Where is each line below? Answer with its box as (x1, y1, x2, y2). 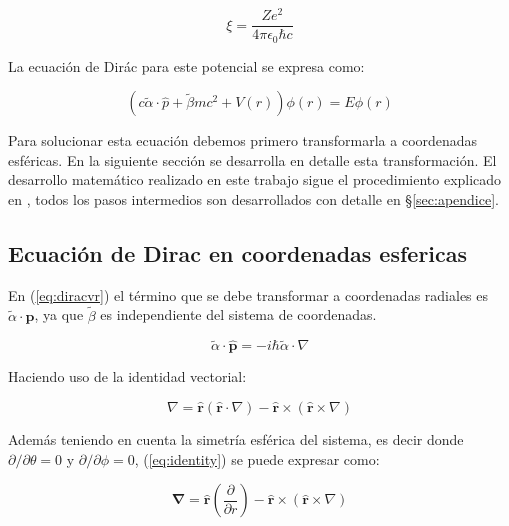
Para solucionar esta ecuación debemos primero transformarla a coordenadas (8, 130, 478, 151)
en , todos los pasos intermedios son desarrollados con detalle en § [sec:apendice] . (8, 188, 499, 209)
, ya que (34, 304, 84, 325)
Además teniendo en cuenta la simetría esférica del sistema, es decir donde (8, 428, 464, 449)
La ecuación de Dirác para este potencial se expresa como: (8, 55, 365, 76)
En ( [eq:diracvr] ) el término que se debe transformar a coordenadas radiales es (8, 284, 489, 305)
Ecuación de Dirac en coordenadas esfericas (8, 237, 468, 268)
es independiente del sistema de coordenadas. (100, 304, 377, 325)
